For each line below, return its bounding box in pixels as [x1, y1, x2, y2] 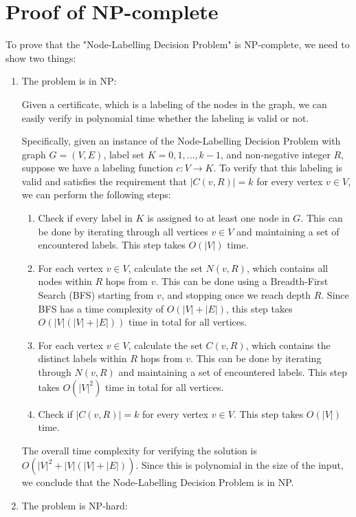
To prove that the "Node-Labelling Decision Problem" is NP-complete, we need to [5, 37, 350, 52]
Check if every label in [38, 211, 133, 225]
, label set [103, 147, 144, 161]
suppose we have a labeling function [21, 160, 173, 175]
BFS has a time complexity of [38, 301, 164, 315]
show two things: [5, 50, 76, 65]
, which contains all [246, 260, 329, 275]
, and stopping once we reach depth [161, 288, 311, 302]
